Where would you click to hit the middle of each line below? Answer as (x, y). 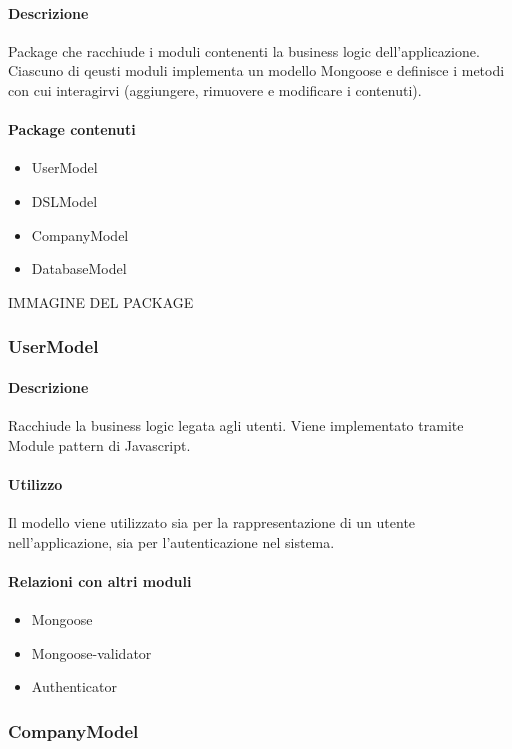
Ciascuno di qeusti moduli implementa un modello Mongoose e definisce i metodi (256, 70)
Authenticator (74, 686)
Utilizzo (35, 483)
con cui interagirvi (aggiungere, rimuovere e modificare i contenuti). (215, 89)
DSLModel (64, 200)
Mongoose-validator (91, 652)
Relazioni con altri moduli (100, 580)
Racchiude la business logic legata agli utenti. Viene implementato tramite (236, 424)
